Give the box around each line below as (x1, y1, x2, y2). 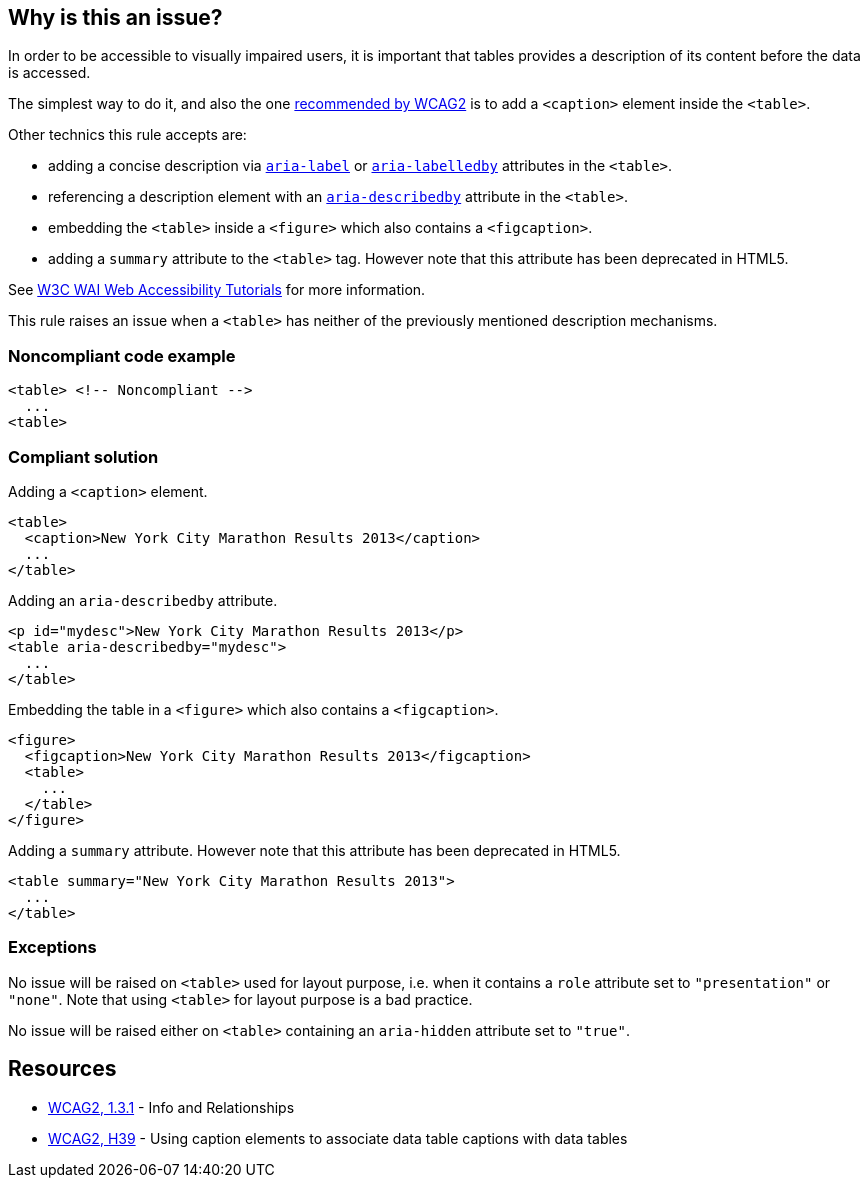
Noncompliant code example (8, 345, 236, 366)
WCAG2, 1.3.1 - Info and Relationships (48, 1098, 295, 1116)
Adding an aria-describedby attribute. (8, 591, 278, 609)
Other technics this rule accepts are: (8, 126, 247, 144)
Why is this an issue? (8, 5, 223, 30)
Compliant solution (8, 446, 159, 467)
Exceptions (8, 937, 97, 958)
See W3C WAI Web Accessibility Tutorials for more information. (8, 281, 426, 299)
